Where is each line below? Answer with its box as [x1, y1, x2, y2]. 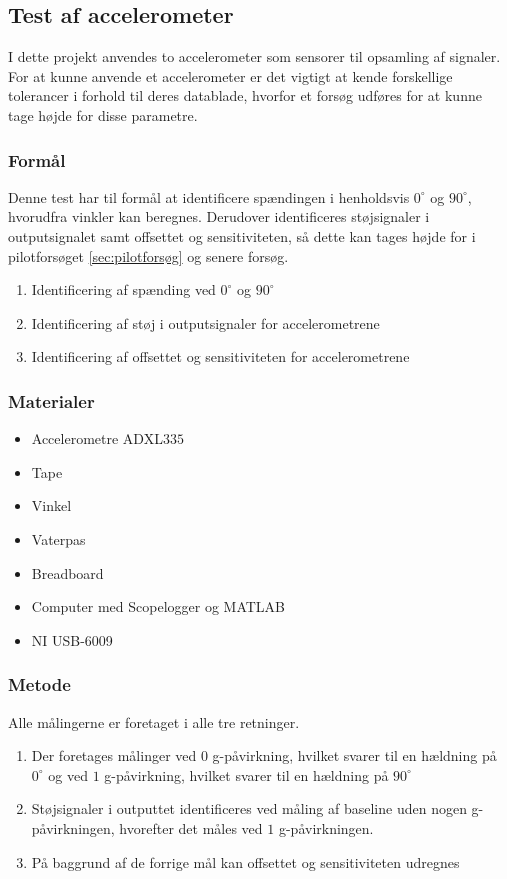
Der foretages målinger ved [31, 745, 197, 766]
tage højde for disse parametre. [8, 104, 198, 125]
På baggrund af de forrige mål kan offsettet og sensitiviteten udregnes [31, 851, 460, 872]
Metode [8, 672, 71, 697]
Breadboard [31, 562, 104, 583]
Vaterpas [31, 528, 86, 549]
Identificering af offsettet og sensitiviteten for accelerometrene [31, 346, 410, 367]
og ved [48, 764, 88, 785]
